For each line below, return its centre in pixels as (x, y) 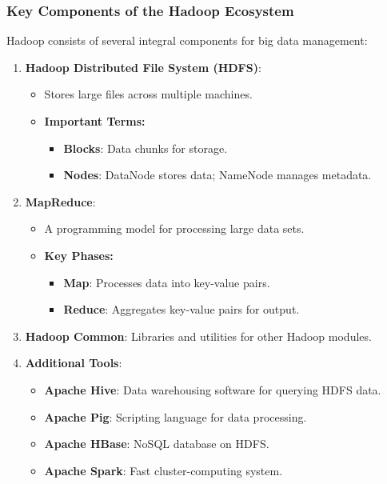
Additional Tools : (74, 363)
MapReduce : (60, 201)
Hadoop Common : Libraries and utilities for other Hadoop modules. (198, 336)
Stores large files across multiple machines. (148, 94)
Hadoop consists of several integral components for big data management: (187, 40)
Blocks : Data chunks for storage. (146, 148)
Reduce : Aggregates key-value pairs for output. (182, 309)
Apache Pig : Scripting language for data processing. (176, 416)
